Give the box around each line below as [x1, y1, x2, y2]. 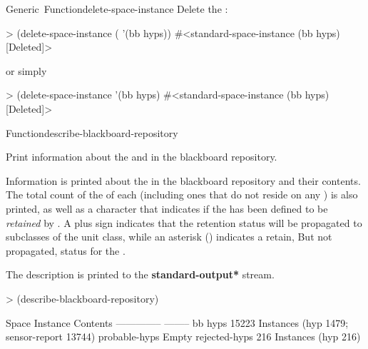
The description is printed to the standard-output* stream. [6, 267, 275, 282]
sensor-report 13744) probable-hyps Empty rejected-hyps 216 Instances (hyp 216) [6, 329, 361, 344]
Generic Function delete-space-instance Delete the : [6, 1, 228, 16]
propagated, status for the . [6, 243, 126, 258]
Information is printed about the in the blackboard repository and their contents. [6, 173, 361, 188]
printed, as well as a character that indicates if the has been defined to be [6, 201, 328, 216]
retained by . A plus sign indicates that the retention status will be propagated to [6, 215, 362, 230]
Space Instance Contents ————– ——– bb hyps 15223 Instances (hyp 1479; [6, 315, 349, 330]
